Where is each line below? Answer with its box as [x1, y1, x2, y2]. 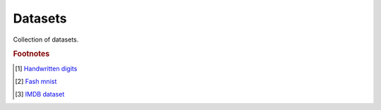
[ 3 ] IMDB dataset [15, 90, 65, 99]
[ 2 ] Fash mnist [15, 77, 57, 85]
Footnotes [13, 49, 50, 59]
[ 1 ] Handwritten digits [15, 64, 78, 73]
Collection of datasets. [13, 35, 79, 44]
